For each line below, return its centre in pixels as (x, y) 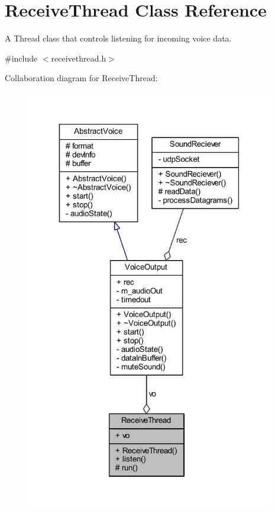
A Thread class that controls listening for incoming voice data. (118, 38)
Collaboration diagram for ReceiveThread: (81, 78)
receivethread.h (79, 58)
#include (21, 58)
